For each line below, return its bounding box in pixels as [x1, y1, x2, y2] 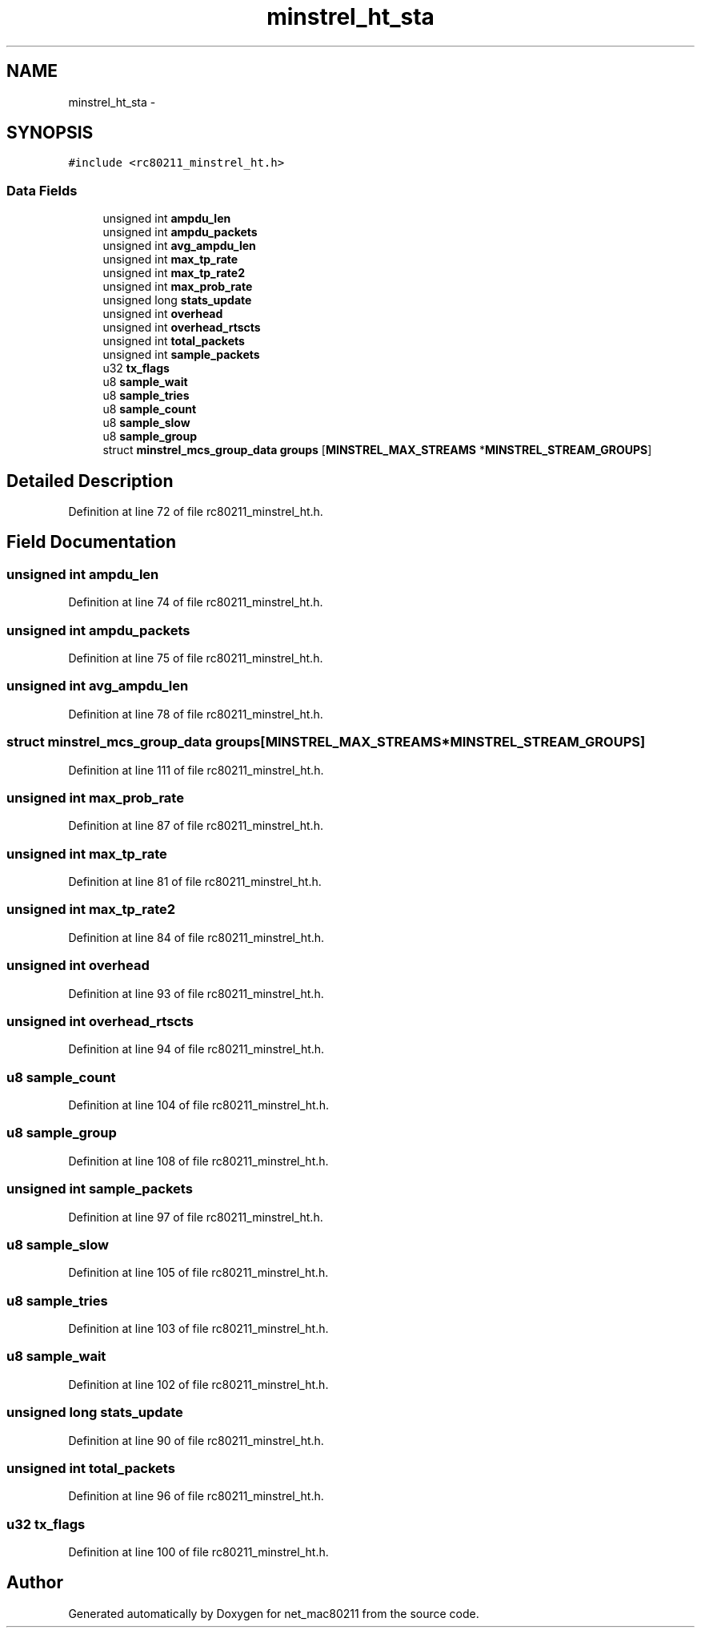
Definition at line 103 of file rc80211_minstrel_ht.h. [68, 1322, 329, 1335]
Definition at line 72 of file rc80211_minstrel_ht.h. [68, 505, 323, 519]
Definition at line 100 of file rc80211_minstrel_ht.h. [68, 1545, 329, 1559]
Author [6, 1572, 63, 1593]
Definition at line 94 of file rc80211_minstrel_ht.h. [68, 1042, 325, 1056]
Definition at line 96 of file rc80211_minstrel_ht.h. [68, 1489, 324, 1503]
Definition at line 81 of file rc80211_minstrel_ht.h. [68, 875, 322, 888]
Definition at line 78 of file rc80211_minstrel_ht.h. [68, 706, 323, 721]
